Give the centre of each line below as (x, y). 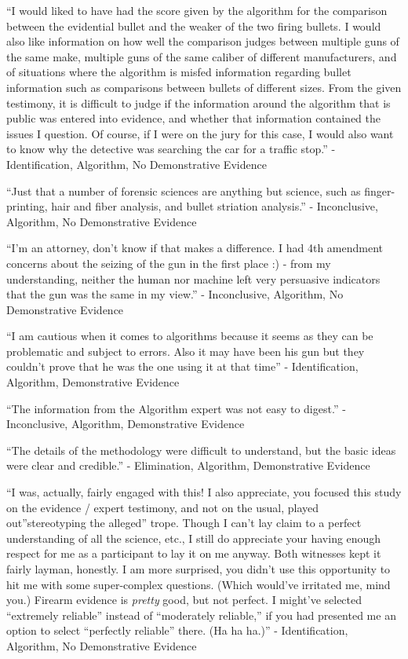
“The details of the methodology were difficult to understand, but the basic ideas (201, 450)
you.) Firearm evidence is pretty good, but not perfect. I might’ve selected (184, 600)
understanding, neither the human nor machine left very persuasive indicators (193, 278)
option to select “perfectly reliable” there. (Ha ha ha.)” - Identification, (177, 630)
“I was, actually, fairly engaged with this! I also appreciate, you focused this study (204, 492)
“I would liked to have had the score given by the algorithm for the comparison (197, 10)
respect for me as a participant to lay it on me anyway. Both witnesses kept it (194, 553)
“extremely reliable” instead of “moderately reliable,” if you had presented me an (201, 615)
